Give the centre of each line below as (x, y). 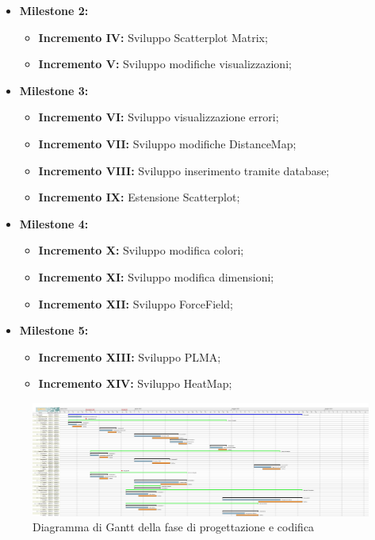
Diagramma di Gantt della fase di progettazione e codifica (174, 527)
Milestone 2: (54, 10)
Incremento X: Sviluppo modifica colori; (141, 250)
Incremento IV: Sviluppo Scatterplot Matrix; (153, 37)
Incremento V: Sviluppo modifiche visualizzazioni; (165, 64)
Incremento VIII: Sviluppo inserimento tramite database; (184, 170)
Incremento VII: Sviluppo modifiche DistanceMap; (167, 143)
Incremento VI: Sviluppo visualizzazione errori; (159, 117)
